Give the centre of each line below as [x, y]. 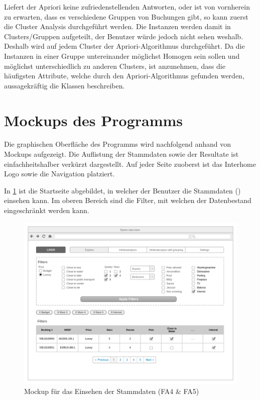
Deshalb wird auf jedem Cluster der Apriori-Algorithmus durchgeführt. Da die [124, 46]
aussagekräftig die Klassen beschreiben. [64, 85]
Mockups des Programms [94, 120]
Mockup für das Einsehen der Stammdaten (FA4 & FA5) [112, 391]
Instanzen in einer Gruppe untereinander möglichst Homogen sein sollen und [122, 56]
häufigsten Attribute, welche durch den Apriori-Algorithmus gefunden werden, [124, 76]
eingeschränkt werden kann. [47, 210]
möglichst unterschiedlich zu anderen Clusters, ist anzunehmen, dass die [115, 66]
